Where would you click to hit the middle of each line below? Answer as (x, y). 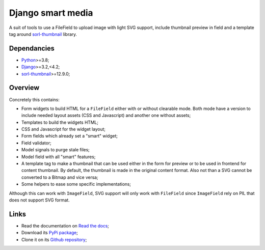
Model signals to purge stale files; (55, 150)
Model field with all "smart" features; (58, 157)
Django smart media (51, 13)
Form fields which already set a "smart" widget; (69, 136)
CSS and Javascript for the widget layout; (63, 129)
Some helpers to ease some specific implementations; (76, 184)
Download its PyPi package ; (50, 233)
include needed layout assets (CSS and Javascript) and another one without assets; (106, 115)
